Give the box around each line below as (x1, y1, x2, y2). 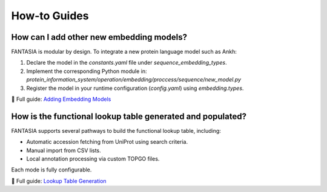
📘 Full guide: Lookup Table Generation (11, 177, 107, 184)
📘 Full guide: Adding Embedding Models (11, 95, 111, 103)
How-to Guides (11, 9, 89, 22)
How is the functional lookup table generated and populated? (11, 111, 246, 121)
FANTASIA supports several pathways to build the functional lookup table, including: (11, 127, 221, 134)
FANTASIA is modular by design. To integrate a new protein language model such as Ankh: (11, 48, 237, 56)
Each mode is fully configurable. (11, 166, 92, 173)
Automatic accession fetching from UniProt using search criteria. (26, 138, 188, 146)
